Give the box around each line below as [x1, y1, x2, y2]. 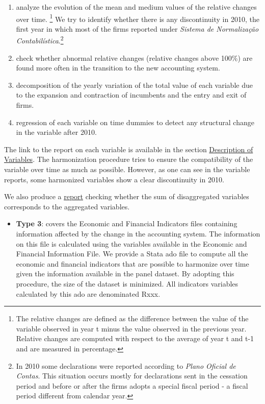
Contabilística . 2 [16, 34, 64, 46]
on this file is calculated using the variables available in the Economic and [16, 238, 247, 249]
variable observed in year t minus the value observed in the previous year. [16, 323, 247, 334]
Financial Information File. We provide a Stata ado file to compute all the [16, 248, 248, 259]
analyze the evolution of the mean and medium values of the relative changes [16, 2, 257, 12]
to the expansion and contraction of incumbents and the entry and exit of [16, 89, 247, 100]
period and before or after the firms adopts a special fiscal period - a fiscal [16, 380, 248, 391]
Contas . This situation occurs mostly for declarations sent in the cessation [16, 370, 248, 381]
